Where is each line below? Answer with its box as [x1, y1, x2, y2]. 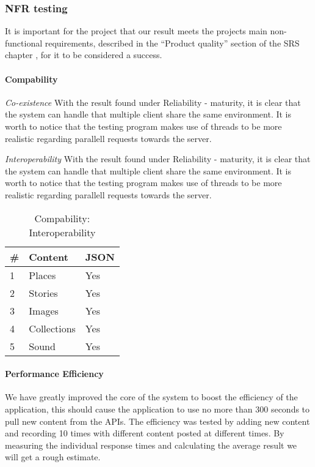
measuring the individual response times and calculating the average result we [5, 438, 297, 451]
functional [5, 36, 43, 49]
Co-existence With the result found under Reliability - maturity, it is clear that [5, 95, 301, 108]
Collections [29, 321, 76, 335]
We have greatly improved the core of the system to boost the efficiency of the [5, 390, 298, 403]
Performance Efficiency [5, 367, 104, 380]
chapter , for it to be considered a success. [5, 48, 162, 61]
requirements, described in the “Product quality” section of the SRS [45, 36, 300, 49]
